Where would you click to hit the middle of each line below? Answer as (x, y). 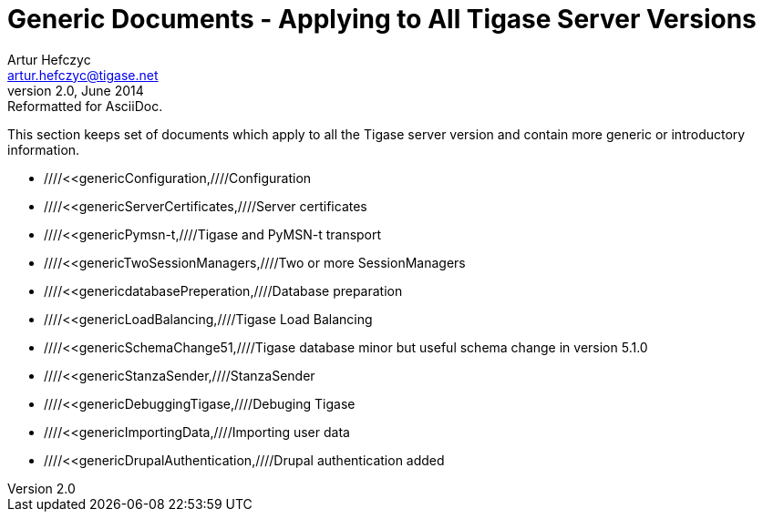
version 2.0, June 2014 (76, 90)
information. (44, 149)
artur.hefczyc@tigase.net (83, 75)
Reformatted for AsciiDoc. (85, 106)
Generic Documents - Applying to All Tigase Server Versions (382, 19)
